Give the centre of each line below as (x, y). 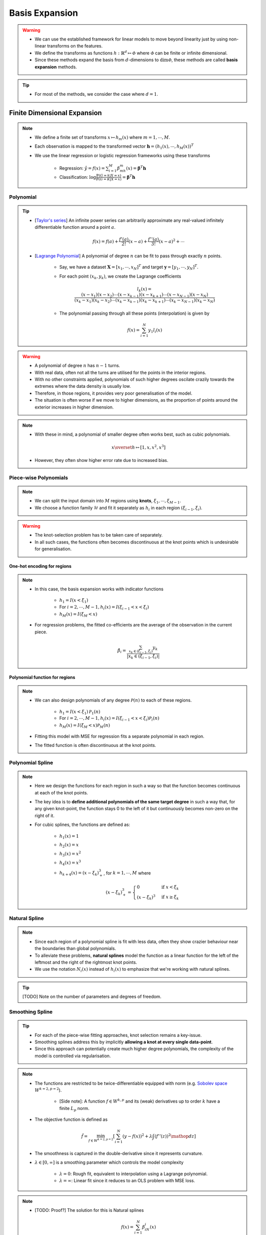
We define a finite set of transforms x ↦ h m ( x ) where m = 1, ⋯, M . (102, 138)
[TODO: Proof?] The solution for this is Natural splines (89, 1210)
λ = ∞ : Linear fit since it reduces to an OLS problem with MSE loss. (127, 1181)
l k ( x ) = (145, 289)
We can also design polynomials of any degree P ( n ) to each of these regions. (113, 700)
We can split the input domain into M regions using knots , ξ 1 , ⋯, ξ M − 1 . (108, 501)
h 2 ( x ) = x (69, 846)
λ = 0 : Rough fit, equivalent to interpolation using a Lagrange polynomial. (133, 1174)
